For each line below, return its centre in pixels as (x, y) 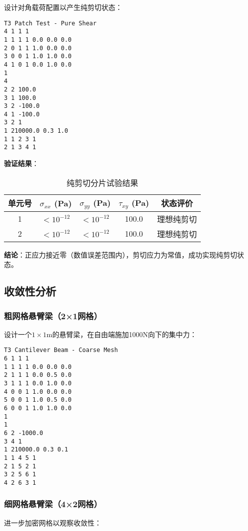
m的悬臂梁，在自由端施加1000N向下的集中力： (122, 334)
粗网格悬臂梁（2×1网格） (53, 315)
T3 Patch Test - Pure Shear (50, 23)
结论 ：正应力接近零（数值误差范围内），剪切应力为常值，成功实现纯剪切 (121, 254)
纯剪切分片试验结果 (103, 182)
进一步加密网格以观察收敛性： (53, 522)
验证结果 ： (21, 163)
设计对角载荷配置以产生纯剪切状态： (63, 7)
